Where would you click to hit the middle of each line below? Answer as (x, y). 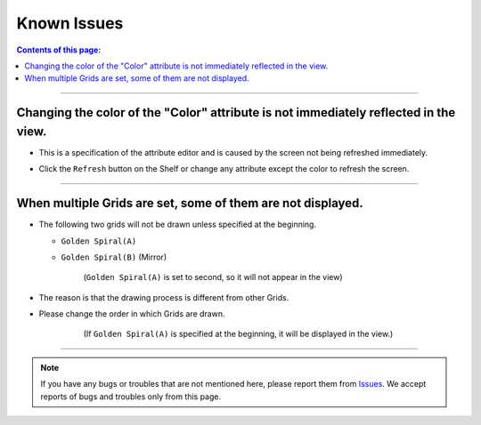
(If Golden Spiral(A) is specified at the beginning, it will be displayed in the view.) (238, 334)
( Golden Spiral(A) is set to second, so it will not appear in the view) (213, 277)
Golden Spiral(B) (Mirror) (114, 257)
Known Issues (70, 23)
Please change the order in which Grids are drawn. (132, 314)
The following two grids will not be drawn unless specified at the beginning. (177, 225)
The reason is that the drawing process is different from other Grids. (164, 297)
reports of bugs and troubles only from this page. (131, 397)
